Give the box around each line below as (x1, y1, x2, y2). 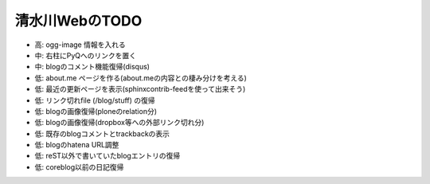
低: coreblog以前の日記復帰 (34, 162, 124, 171)
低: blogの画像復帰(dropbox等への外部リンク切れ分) (34, 118, 205, 127)
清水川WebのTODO (14, 12, 143, 29)
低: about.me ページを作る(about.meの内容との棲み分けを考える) (34, 72, 247, 83)
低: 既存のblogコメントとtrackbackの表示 (34, 128, 170, 139)
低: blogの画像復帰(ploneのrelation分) (34, 106, 158, 115)
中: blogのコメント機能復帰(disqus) (34, 62, 150, 72)
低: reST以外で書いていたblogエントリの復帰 (34, 151, 181, 161)
